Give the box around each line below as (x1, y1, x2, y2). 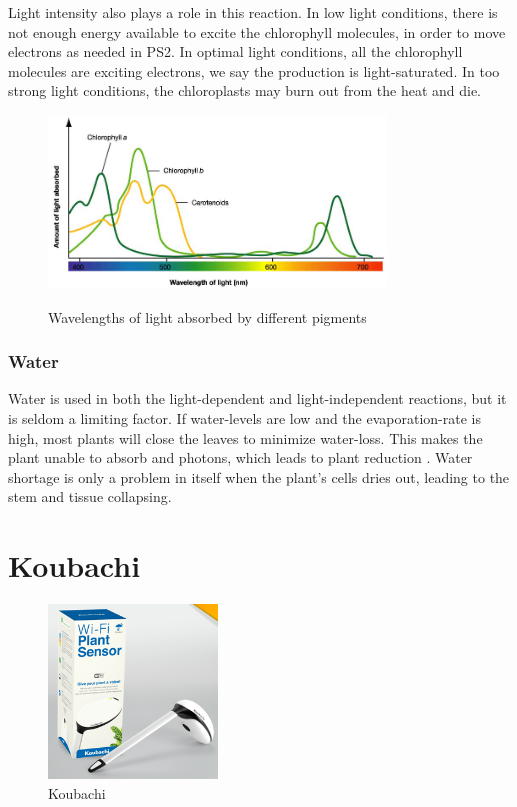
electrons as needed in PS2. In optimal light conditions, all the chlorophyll (8, 41, 463, 62)
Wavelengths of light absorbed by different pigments (48, 306, 367, 327)
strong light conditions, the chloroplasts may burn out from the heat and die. (8, 80, 482, 101)
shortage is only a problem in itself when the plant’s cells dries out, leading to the (8, 466, 510, 487)
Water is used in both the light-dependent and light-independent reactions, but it (8, 388, 507, 409)
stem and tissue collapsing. (8, 486, 172, 507)
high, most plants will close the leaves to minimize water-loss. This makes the (8, 427, 483, 448)
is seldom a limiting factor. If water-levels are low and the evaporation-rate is (8, 408, 481, 428)
